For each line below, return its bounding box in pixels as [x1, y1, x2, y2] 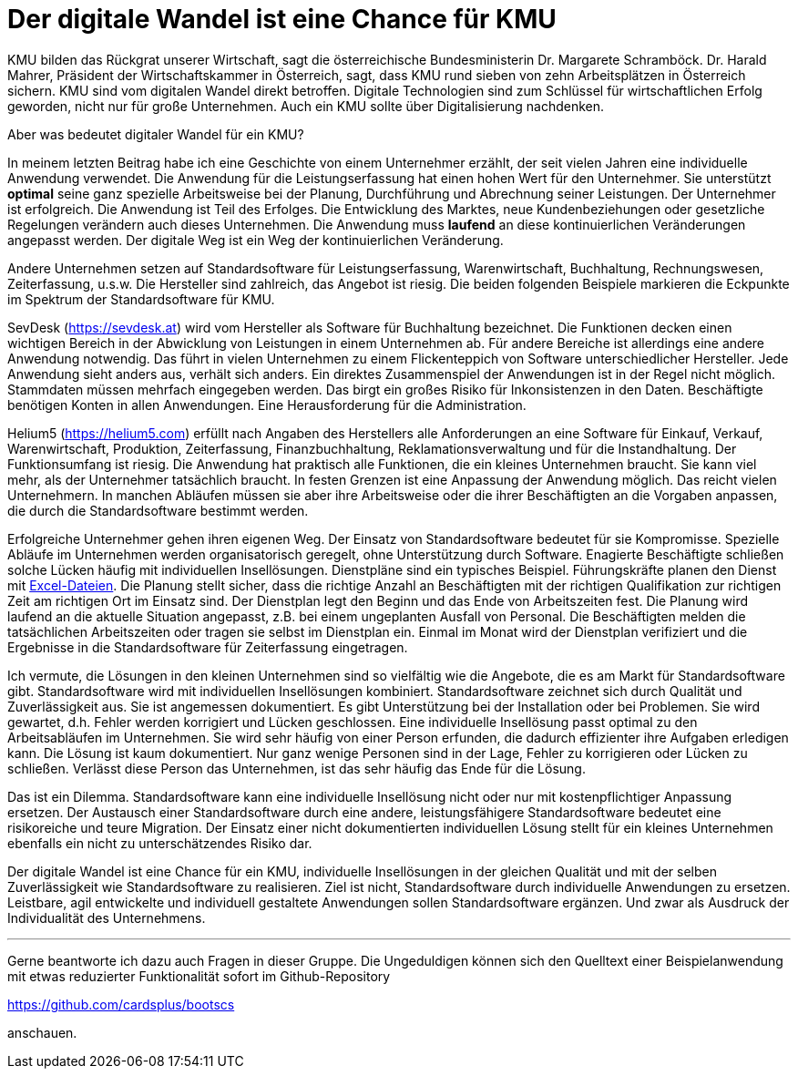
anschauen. [7, 1024, 77, 1040]
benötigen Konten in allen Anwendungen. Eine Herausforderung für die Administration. [7, 396, 527, 413]
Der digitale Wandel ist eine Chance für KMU [7, 4, 557, 35]
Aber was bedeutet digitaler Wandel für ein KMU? [7, 126, 304, 142]
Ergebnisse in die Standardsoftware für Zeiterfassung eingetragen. [7, 639, 408, 655]
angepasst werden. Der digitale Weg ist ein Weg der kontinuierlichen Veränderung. [7, 231, 504, 248]
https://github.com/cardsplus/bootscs [7, 996, 235, 1012]
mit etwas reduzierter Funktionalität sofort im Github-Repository [7, 968, 391, 984]
